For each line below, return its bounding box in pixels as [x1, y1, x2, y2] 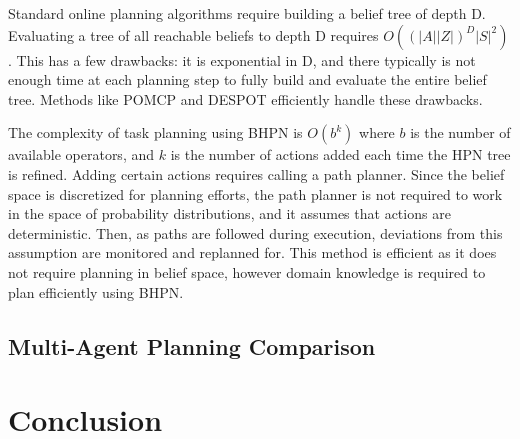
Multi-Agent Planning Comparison [8, 330, 376, 361]
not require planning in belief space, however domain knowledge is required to [8, 261, 486, 282]
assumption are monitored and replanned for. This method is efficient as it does [8, 242, 497, 263]
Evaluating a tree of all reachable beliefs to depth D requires [8, 24, 379, 45]
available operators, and [8, 144, 155, 165]
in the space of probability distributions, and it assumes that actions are [8, 203, 451, 224]
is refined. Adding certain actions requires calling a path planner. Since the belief [8, 163, 505, 184]
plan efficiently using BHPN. [8, 281, 184, 302]
